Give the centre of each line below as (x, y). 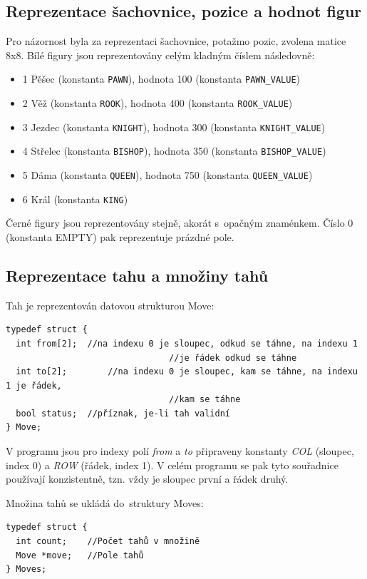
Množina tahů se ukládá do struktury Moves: (105, 502)
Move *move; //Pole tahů (80, 555)
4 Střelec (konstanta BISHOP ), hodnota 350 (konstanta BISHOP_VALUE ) (174, 151)
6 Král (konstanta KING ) (75, 199)
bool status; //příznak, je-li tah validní (123, 413)
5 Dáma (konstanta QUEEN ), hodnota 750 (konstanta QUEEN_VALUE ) (167, 175)
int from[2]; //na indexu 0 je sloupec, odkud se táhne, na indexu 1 (187, 343)
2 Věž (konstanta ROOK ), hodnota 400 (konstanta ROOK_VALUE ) (157, 103)
